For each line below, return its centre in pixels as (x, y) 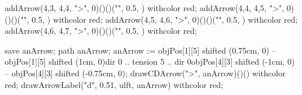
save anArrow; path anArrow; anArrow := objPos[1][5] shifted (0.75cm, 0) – (140, 50)
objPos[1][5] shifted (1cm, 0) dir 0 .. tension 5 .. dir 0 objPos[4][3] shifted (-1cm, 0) (150, 61)
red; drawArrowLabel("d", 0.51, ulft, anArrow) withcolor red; (114, 84)
